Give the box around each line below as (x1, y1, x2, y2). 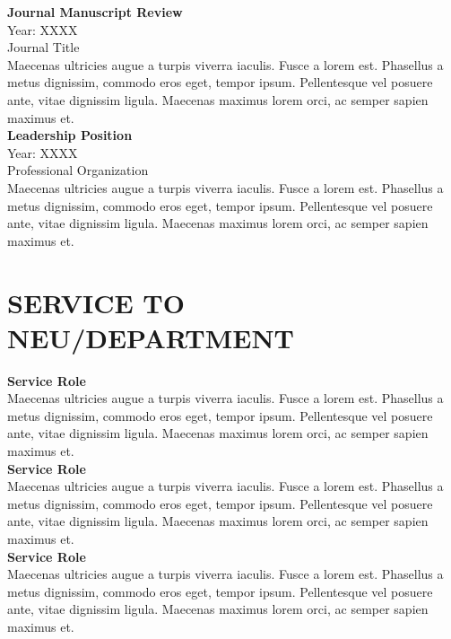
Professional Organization (7, 161, 149, 179)
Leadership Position (7, 126, 133, 144)
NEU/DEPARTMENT (7, 319, 294, 355)
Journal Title (7, 38, 80, 57)
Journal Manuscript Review (7, 3, 183, 21)
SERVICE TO (7, 284, 185, 320)
